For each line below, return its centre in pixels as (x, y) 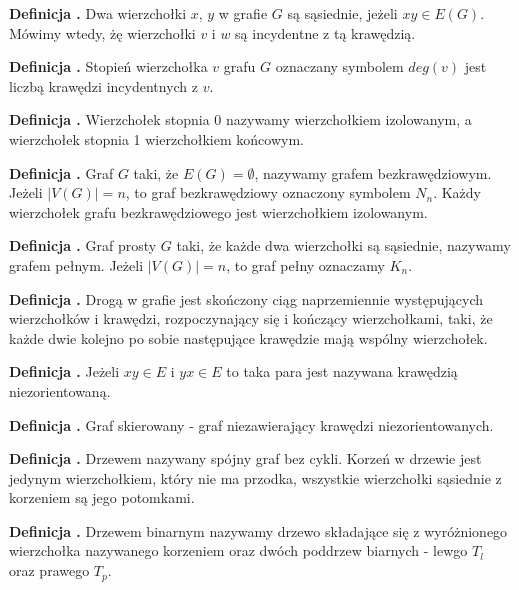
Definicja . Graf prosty (83, 245)
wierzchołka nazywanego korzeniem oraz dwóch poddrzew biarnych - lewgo (238, 550)
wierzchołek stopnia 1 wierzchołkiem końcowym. (156, 138)
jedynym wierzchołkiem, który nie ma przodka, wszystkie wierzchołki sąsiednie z (255, 477)
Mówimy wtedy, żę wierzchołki (102, 32)
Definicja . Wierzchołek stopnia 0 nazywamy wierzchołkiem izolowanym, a (240, 119)
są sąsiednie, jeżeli (342, 13)
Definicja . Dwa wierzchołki (98, 13)
